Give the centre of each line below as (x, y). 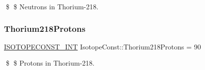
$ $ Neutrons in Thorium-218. (52, 6)
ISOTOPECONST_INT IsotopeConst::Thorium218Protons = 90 (102, 46)
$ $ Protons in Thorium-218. (50, 63)
